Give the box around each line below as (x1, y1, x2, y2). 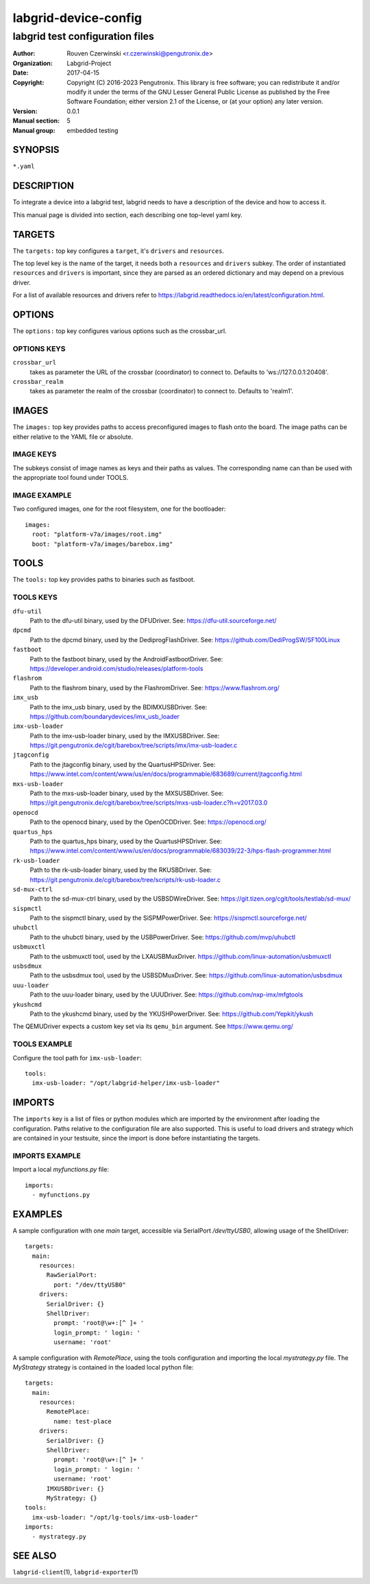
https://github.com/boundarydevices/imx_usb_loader (29, 712, 180, 720)
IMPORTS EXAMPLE (12, 1151, 82, 1160)
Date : (12, 69, 29, 77)
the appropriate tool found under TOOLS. (12, 474, 129, 482)
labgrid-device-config (12, 10, 143, 25)
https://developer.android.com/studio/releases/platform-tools (29, 664, 203, 672)
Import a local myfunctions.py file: (12, 1165, 110, 1173)
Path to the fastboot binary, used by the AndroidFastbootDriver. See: (29, 655, 223, 663)
